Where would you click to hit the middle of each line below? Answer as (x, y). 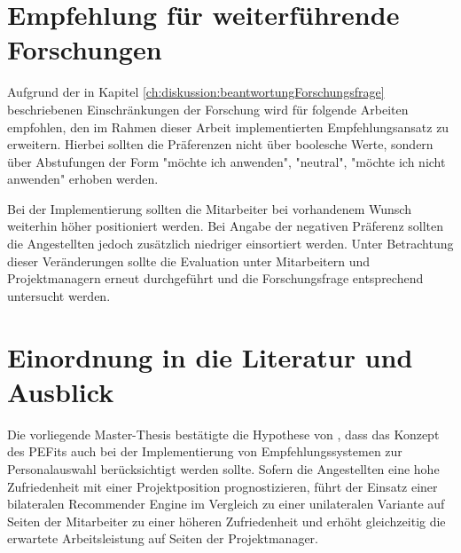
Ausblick (61, 391)
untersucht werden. (59, 295)
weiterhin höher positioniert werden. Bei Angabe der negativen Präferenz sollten (225, 226)
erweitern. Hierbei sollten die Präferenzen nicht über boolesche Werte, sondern (220, 144)
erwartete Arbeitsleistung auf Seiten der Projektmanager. (163, 538)
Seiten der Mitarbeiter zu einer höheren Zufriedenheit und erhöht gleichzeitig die (227, 521)
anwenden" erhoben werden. (83, 179)
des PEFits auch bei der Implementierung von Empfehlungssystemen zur (205, 451)
